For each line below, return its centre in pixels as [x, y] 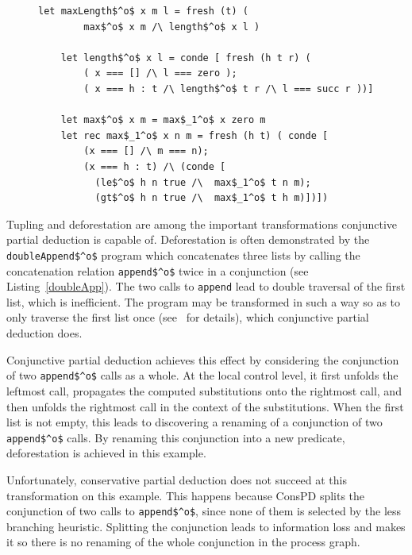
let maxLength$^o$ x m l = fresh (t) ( [143, 11]
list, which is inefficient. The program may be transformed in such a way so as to [204, 301]
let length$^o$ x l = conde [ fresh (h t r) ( [186, 58]
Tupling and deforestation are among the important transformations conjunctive [202, 224]
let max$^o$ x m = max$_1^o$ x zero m [163, 120]
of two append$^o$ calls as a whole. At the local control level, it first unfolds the [202, 375]
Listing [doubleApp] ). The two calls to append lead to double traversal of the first [206, 286]
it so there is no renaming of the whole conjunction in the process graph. [183, 542]
